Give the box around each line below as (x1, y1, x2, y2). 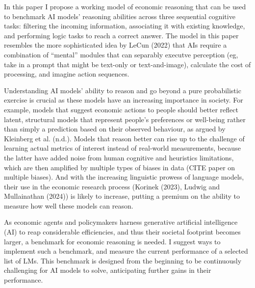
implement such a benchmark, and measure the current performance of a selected (4, 246, 248, 256)
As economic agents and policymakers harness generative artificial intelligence (4, 217, 238, 227)
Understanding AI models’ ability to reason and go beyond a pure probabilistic (4, 85, 241, 95)
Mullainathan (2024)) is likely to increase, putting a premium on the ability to (4, 191, 240, 201)
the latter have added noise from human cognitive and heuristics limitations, (4, 152, 234, 162)
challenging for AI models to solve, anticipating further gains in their (4, 265, 211, 275)
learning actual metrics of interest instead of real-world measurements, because (4, 143, 241, 153)
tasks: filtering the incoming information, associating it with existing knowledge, (4, 21, 245, 31)
